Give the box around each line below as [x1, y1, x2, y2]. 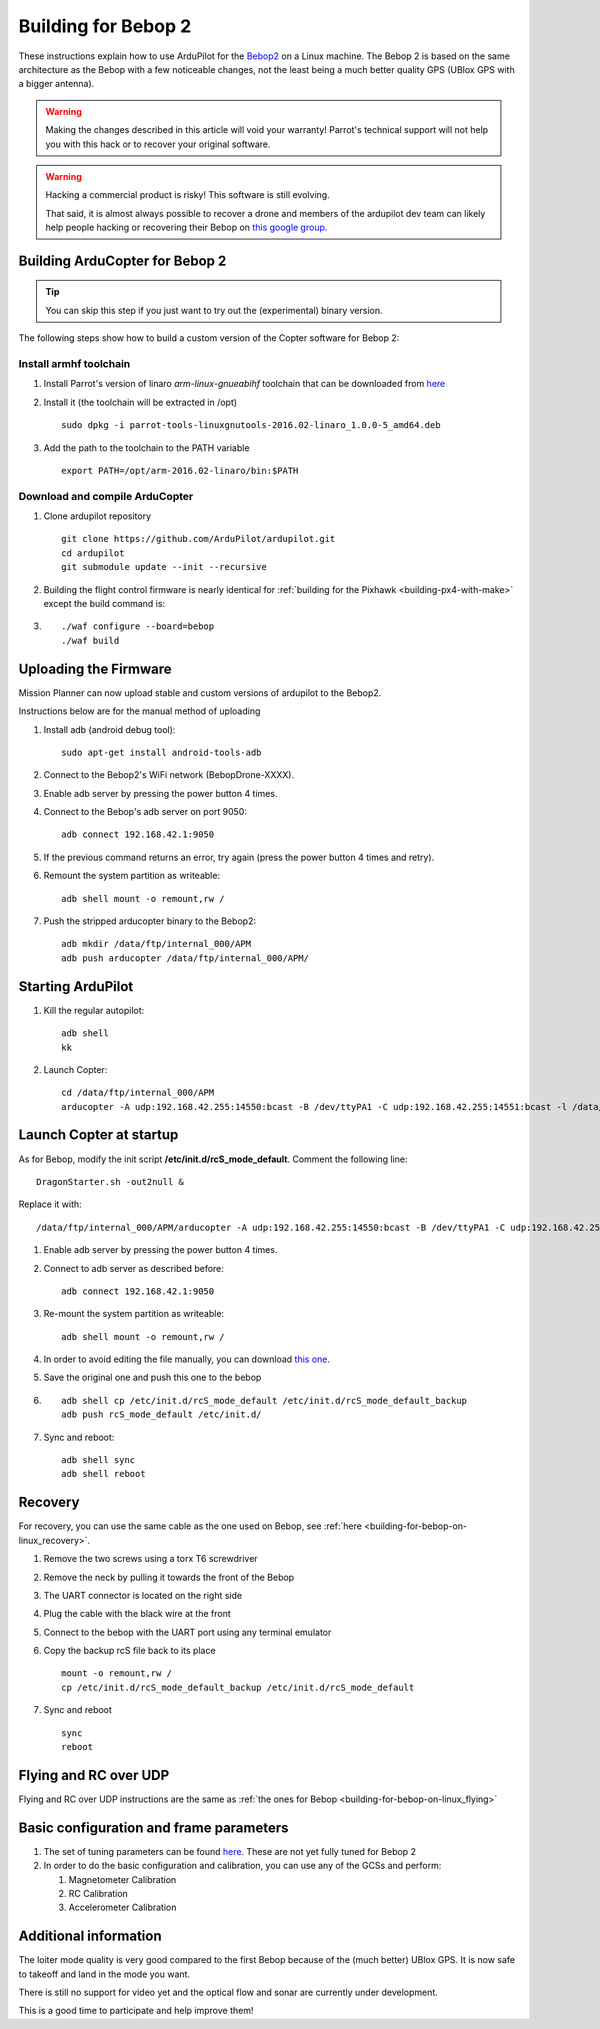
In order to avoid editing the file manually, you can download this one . [43, 1353, 330, 1365]
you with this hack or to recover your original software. [45, 138, 271, 150]
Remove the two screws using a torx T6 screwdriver [43, 1553, 259, 1565]
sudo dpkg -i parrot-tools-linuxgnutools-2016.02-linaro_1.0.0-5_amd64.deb [61, 420, 441, 431]
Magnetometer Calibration [68, 1873, 177, 1885]
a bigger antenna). [18, 78, 95, 90]
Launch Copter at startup [18, 1126, 179, 1144]
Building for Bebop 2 [18, 15, 192, 37]
